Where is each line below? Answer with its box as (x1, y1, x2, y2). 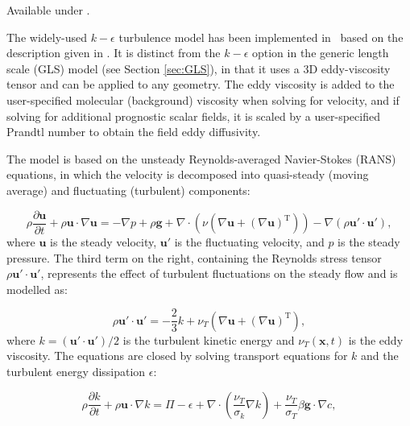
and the (361, 347, 399, 364)
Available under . (6, 2, 90, 18)
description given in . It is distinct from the (6, 44, 221, 61)
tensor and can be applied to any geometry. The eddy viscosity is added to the (6, 76, 395, 93)
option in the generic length (251, 44, 389, 61)
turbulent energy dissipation (6, 363, 146, 380)
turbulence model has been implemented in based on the (118, 28, 404, 45)
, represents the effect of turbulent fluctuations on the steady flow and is (40, 265, 398, 282)
